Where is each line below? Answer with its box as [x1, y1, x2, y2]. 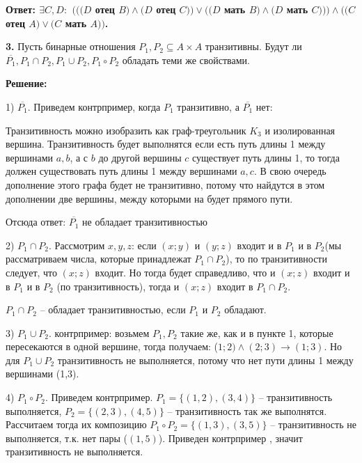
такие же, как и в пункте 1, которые [180, 325, 333, 340]
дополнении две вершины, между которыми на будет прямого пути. [6, 191, 293, 205]
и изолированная [265, 123, 336, 137]
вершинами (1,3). [6, 366, 79, 381]
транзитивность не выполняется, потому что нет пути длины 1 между [57, 352, 354, 367]
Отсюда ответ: [6, 214, 66, 229]
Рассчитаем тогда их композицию [6, 417, 147, 432]
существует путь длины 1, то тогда [191, 150, 340, 164]
